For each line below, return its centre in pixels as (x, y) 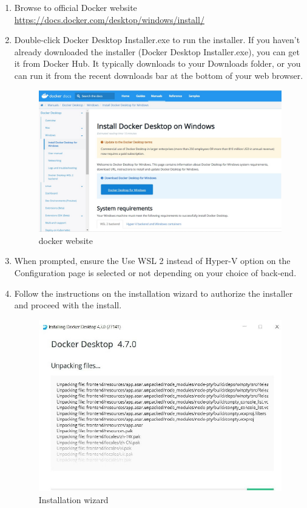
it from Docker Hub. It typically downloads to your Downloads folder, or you (157, 63)
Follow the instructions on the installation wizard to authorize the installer (153, 293)
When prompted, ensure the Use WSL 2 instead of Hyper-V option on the (152, 261)
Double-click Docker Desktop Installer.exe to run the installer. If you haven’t (157, 40)
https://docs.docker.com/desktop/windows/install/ (109, 19)
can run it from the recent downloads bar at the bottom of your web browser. (159, 75)
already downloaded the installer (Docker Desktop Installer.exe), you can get (157, 51)
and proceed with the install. (68, 305)
